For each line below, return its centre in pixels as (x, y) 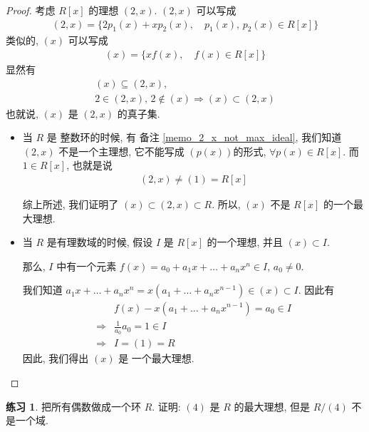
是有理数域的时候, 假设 (100, 242)
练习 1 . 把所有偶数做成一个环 (73, 406)
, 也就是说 (89, 165)
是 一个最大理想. (156, 358)
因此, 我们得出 (56, 358)
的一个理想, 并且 (245, 242)
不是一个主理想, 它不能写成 (121, 151)
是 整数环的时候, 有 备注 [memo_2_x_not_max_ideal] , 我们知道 (194, 137)
